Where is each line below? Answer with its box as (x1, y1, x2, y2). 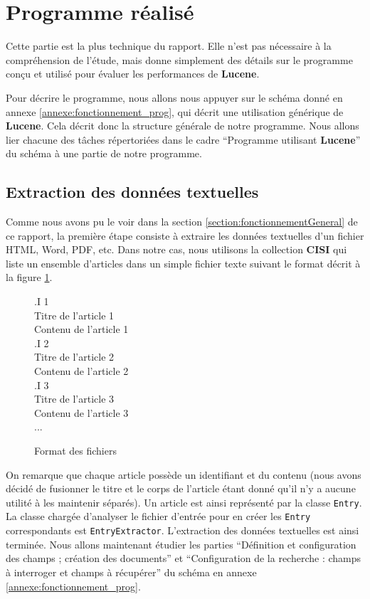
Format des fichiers (34, 442, 117, 457)
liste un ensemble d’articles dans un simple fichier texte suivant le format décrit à (6, 255, 361, 270)
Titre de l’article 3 (34, 391, 115, 406)
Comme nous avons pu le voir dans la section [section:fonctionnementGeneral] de (6, 214, 358, 229)
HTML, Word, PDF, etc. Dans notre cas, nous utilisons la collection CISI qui (6, 242, 347, 257)
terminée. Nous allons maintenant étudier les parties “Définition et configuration (6, 536, 356, 551)
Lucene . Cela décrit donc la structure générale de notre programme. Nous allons (6, 118, 359, 133)
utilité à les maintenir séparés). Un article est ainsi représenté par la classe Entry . (6, 494, 362, 509)
